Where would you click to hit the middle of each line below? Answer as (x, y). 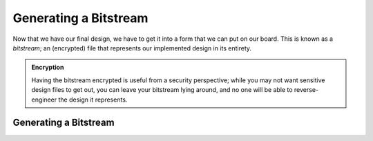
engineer (44, 100)
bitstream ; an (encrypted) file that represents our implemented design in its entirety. (132, 48)
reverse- (306, 90)
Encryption (48, 67)
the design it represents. (93, 100)
